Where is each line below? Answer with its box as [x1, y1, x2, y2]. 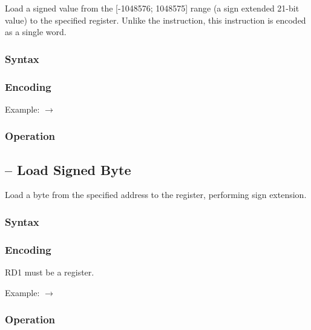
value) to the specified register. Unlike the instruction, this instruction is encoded [5, 13, 306, 26]
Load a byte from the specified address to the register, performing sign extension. [5, 188, 307, 201]
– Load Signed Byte [5, 160, 131, 179]
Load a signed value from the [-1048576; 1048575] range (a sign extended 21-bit [5, 2, 300, 14]
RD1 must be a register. [5, 266, 94, 279]
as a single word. [5, 25, 67, 38]
